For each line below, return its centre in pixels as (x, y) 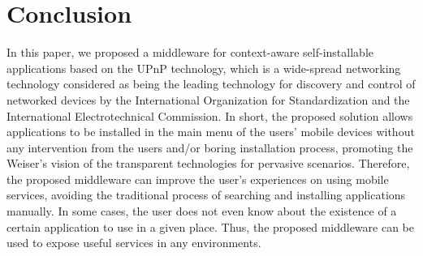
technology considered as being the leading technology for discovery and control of (211, 84)
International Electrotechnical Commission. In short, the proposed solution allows (210, 115)
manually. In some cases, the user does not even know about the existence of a (202, 211)
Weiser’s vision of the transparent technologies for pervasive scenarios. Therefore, (208, 163)
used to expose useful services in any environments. (134, 243)
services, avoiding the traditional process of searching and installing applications (206, 195)
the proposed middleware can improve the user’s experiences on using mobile (198, 179)
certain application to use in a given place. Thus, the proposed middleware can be (211, 226)
